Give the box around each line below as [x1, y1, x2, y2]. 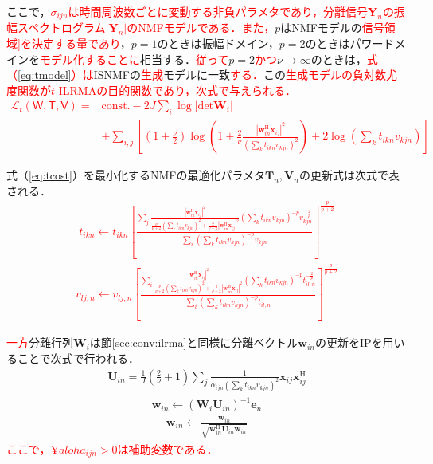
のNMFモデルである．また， [127, 19, 275, 36]
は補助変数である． [117, 440, 218, 457]
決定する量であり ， [31, 35, 131, 52]
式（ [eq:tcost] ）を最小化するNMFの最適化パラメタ [6, 167, 265, 183]
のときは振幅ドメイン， [157, 35, 279, 52]
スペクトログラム [17, 19, 106, 36]
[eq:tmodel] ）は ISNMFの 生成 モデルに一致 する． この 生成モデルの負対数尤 [18, 66, 398, 83]
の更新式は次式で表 [298, 167, 400, 183]
